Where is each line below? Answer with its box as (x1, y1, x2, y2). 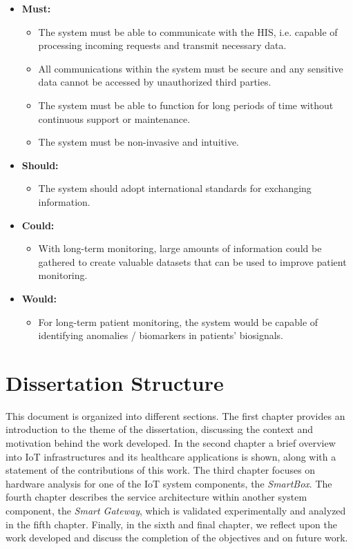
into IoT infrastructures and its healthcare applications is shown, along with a (6, 449, 336, 463)
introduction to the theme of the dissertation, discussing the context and (6, 422, 313, 436)
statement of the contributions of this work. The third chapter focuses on (6, 463, 316, 477)
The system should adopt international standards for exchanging (38, 181, 312, 195)
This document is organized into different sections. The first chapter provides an (6, 408, 345, 423)
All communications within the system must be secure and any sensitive (38, 61, 343, 75)
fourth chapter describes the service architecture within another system (6, 490, 307, 504)
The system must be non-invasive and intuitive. (38, 135, 239, 149)
